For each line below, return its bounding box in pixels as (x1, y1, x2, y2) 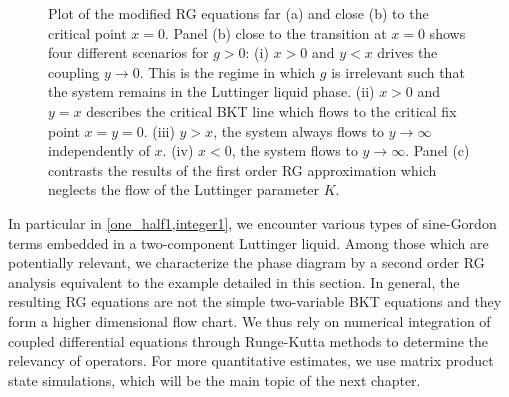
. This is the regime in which (139, 61, 316, 82)
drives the (377, 42, 438, 63)
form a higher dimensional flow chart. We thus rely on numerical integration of (8, 310, 491, 331)
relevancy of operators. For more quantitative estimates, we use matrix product (8, 350, 494, 371)
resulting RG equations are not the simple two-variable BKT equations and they (8, 291, 502, 312)
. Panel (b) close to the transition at (164, 22, 387, 43)
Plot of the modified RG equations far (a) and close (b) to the (48, 3, 429, 23)
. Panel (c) (405, 140, 470, 161)
